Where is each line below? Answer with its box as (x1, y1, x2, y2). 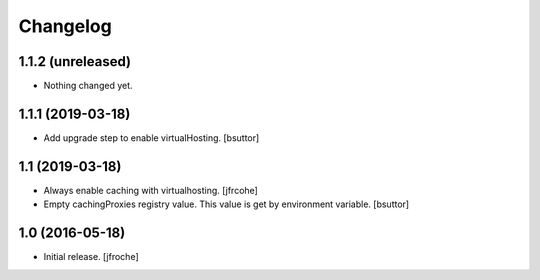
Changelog (18, 15, 112, 37)
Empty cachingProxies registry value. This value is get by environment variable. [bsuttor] (43, 198, 410, 210)
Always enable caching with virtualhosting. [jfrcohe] (43, 184, 259, 196)
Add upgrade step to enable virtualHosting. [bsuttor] (43, 131, 260, 144)
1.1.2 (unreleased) (18, 53, 132, 70)
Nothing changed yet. (43, 80, 134, 92)
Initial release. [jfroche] (43, 251, 139, 263)
